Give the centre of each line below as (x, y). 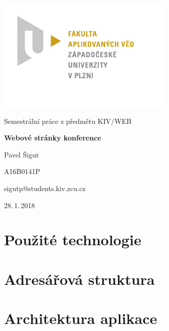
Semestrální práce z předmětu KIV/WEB (68, 121)
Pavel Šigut (22, 154)
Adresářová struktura (79, 279)
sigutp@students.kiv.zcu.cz (45, 188)
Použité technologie (73, 239)
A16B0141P (22, 171)
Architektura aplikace (81, 318)
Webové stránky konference (53, 138)
